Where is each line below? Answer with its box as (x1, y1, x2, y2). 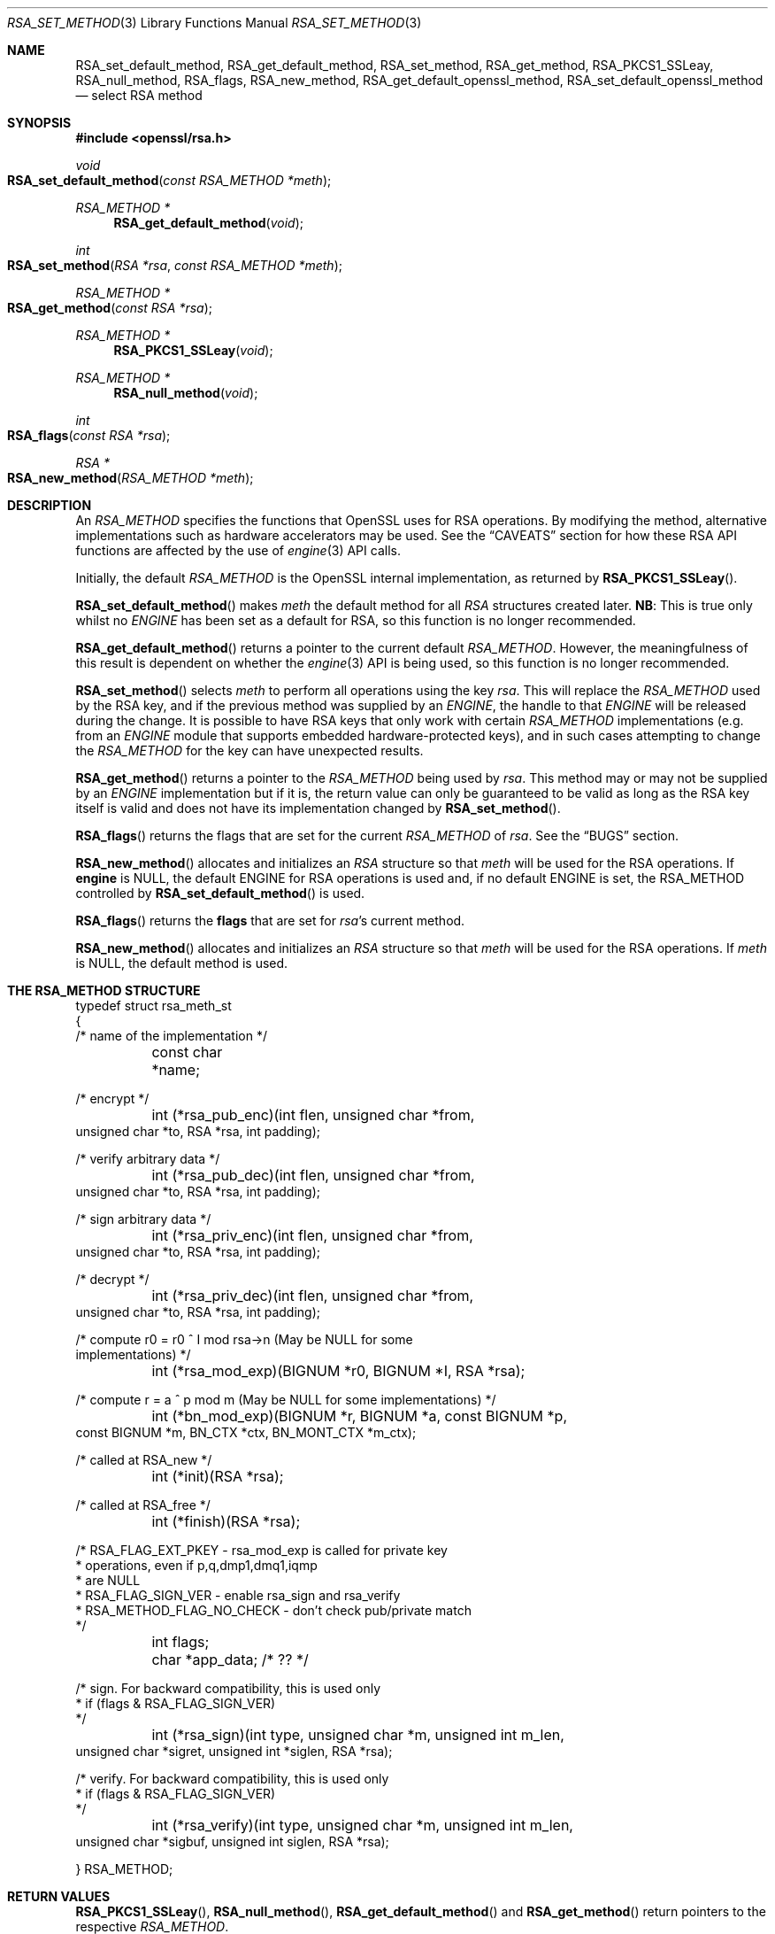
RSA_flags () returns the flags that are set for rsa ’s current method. (75, 913, 465, 928)
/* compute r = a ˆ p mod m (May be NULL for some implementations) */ (75, 1392, 496, 1407)
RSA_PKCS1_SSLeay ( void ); (113, 343, 273, 358)
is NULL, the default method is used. (75, 955, 288, 971)
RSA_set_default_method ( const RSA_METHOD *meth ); (7, 173, 332, 188)
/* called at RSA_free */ (75, 1497, 211, 1512)
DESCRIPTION (7, 498, 92, 513)
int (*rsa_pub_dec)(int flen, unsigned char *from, (151, 1166, 475, 1184)
